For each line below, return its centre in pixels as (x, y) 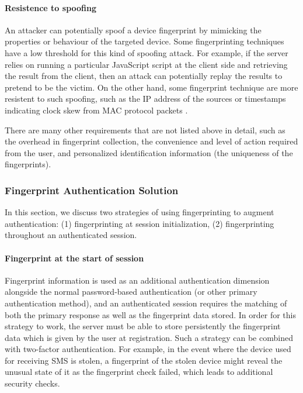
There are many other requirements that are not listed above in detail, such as (145, 130)
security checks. (32, 383)
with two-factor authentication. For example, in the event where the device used (148, 349)
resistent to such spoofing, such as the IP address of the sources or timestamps (145, 99)
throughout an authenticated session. (71, 235)
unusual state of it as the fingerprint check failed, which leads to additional (139, 372)
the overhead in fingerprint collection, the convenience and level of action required (151, 141)
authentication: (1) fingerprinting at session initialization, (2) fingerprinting (140, 223)
